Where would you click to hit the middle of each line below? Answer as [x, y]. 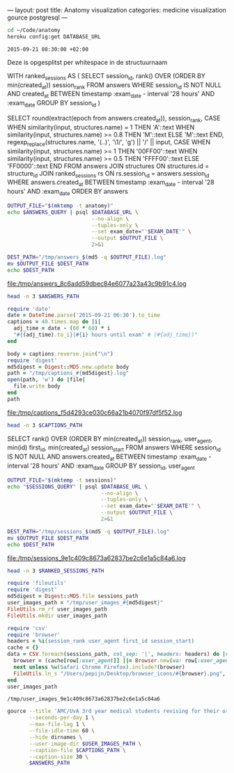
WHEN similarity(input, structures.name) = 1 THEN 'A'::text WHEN [101, 127]
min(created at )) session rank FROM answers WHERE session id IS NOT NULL [114, 85]
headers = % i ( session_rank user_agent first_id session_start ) [101, 641]
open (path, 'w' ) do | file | [46, 380]
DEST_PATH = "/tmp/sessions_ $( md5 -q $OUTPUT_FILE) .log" [88, 531]
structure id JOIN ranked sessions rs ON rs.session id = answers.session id [108, 174]
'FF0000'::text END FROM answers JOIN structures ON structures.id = [108, 166]
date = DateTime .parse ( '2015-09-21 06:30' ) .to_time [84, 315]
